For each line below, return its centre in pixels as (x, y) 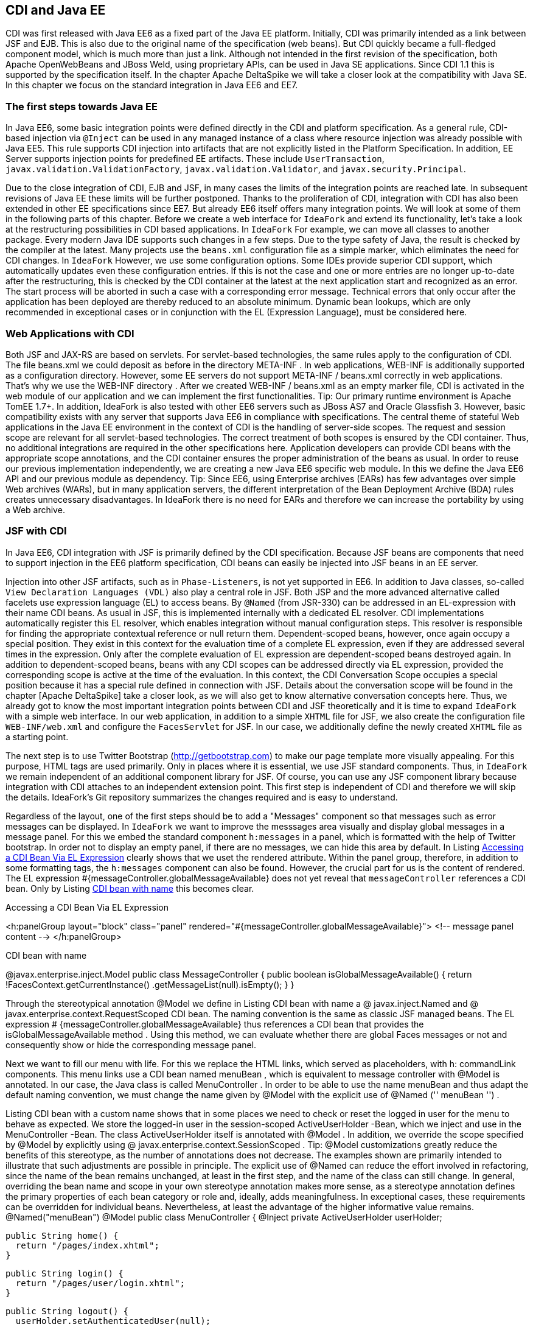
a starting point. (37, 737)
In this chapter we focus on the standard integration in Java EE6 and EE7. (152, 85)
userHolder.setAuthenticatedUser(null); (113, 1321)
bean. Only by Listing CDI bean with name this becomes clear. (130, 888)
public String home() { (62, 1235)
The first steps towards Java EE (82, 106)
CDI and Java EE (56, 10)
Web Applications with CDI (70, 333)
